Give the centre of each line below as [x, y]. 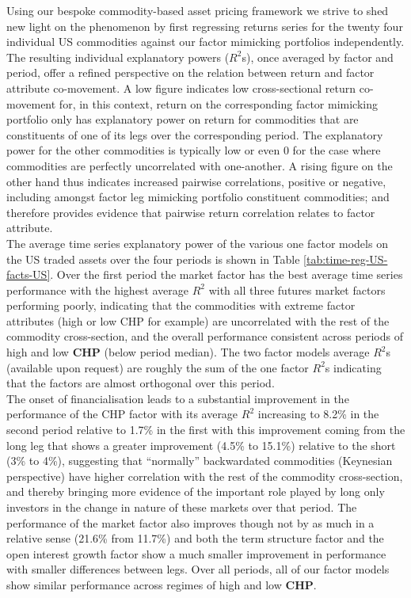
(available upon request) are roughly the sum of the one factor [158, 367]
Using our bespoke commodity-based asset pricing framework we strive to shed [198, 10]
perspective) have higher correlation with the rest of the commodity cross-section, [205, 476]
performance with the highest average [98, 289]
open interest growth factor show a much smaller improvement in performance [196, 553]
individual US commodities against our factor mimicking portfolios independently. [205, 42]
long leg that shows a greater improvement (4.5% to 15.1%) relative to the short [201, 445]
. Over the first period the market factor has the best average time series [226, 274]
